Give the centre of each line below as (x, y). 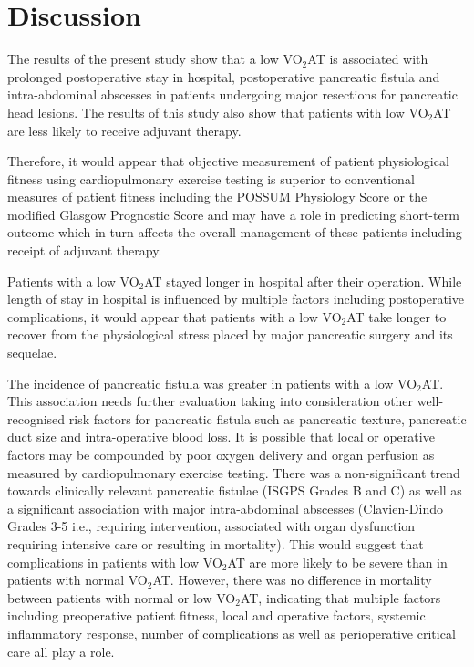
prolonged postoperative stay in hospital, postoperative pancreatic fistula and (224, 76)
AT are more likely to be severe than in (337, 562)
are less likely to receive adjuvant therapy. (124, 130)
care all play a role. (61, 651)
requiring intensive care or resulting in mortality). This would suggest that (216, 543)
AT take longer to (397, 316)
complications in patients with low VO (115, 562)
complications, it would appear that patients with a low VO (175, 316)
